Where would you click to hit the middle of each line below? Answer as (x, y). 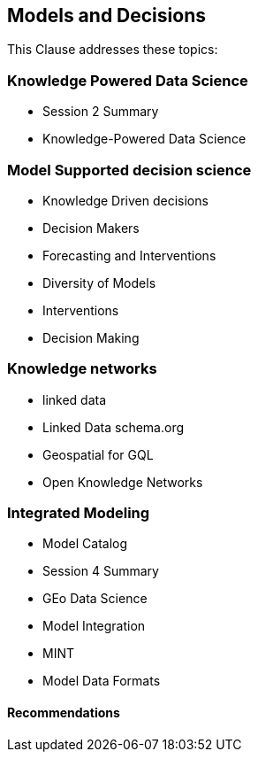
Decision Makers (91, 228)
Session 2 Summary (101, 112)
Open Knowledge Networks (123, 482)
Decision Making (91, 337)
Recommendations (64, 713)
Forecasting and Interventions (129, 255)
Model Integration (94, 626)
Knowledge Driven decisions (125, 200)
